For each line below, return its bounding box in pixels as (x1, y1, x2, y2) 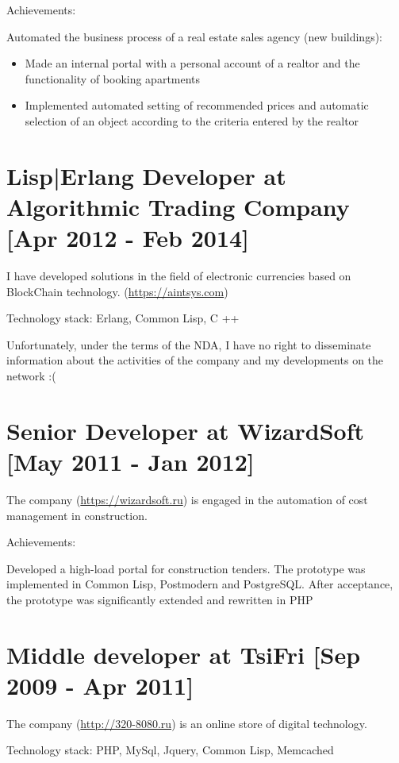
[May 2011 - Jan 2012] (6, 445, 255, 477)
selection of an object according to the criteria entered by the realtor (25, 112, 359, 129)
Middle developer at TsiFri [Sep (6, 638, 361, 670)
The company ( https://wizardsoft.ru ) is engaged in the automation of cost (6, 491, 368, 507)
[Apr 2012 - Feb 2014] (6, 222, 250, 254)
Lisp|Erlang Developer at (6, 159, 286, 191)
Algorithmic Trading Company (6, 190, 350, 222)
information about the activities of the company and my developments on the (6, 352, 384, 368)
